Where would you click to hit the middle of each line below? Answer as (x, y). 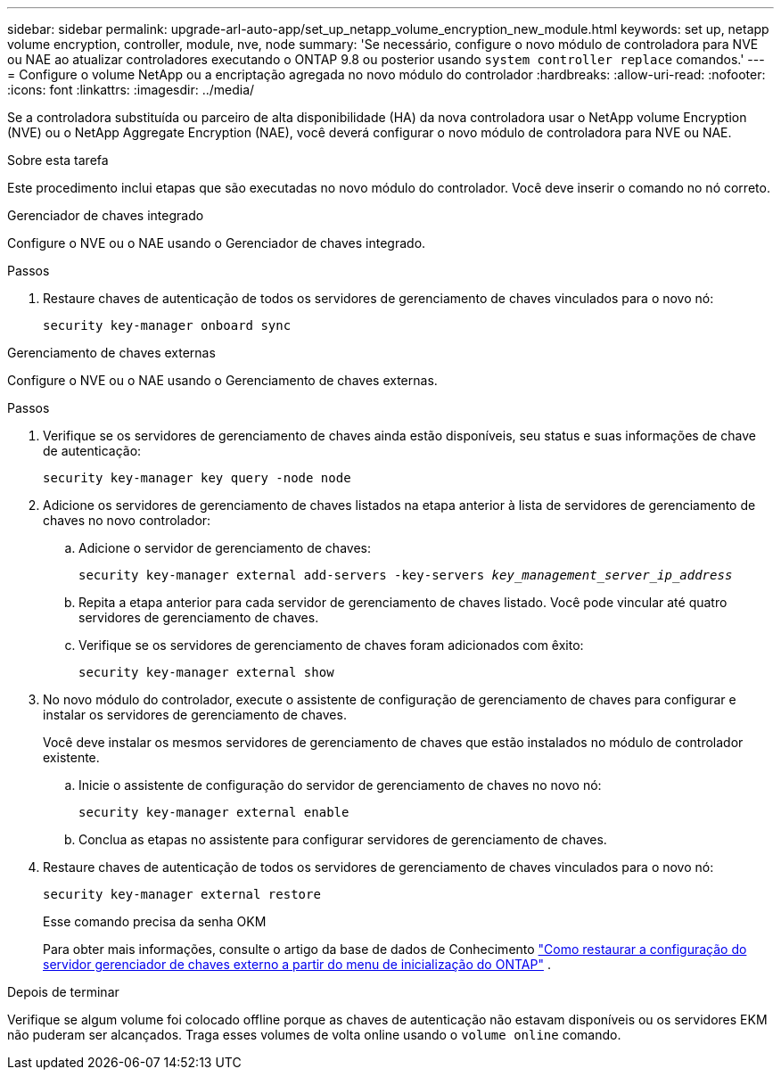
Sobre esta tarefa (58, 160)
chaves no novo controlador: (127, 520)
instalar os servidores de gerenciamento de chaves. (195, 715)
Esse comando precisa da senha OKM (155, 921)
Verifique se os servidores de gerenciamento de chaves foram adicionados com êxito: (331, 645)
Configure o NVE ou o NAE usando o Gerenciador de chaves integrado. (217, 243)
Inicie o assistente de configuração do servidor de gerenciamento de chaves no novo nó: (340, 785)
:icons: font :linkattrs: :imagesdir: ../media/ (131, 90)
